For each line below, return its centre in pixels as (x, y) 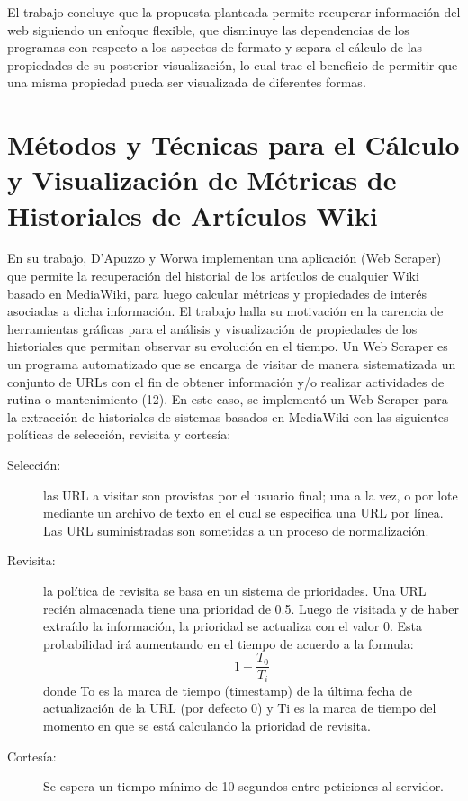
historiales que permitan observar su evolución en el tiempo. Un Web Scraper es (228, 346)
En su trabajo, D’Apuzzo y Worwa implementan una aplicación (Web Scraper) (225, 258)
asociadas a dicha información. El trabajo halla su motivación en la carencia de (225, 311)
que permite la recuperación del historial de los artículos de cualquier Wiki (213, 276)
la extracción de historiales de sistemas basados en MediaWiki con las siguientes (228, 416)
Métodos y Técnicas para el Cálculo (234, 144)
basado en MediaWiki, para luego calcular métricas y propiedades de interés (217, 293)
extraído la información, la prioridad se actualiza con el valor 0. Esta (233, 626)
